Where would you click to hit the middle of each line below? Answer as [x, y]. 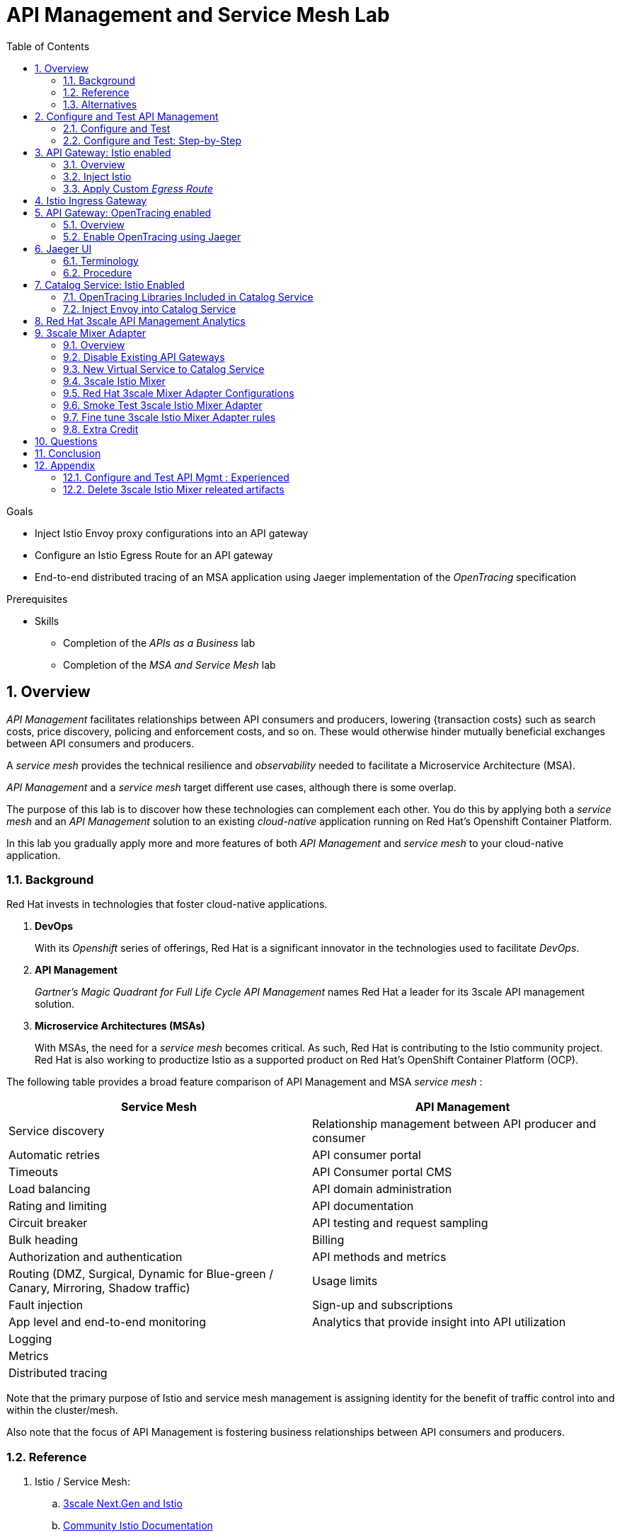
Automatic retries [54, 1155]
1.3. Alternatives [100, 104]
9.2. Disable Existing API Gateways [144, 357]
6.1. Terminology [101, 260]
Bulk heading [43, 1240]
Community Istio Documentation [138, 1526]
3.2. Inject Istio [97, 176]
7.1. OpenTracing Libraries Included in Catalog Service [188, 297]
